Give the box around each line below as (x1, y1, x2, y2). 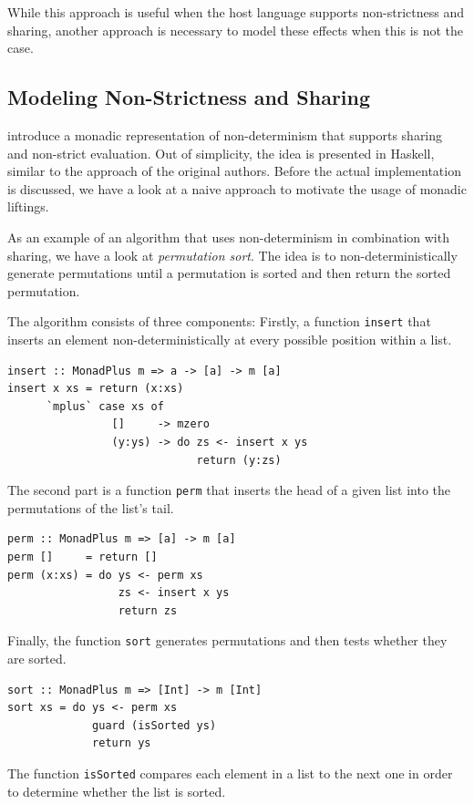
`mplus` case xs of (46, 399, 164, 413)
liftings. (7, 197, 49, 216)
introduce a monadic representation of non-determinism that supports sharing (7, 125, 443, 144)
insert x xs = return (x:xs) (7, 382, 184, 396)
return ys (92, 737, 151, 750)
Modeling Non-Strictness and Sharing (7, 83, 371, 111)
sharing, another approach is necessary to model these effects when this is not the (7, 20, 464, 39)
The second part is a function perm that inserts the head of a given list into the (7, 480, 451, 500)
